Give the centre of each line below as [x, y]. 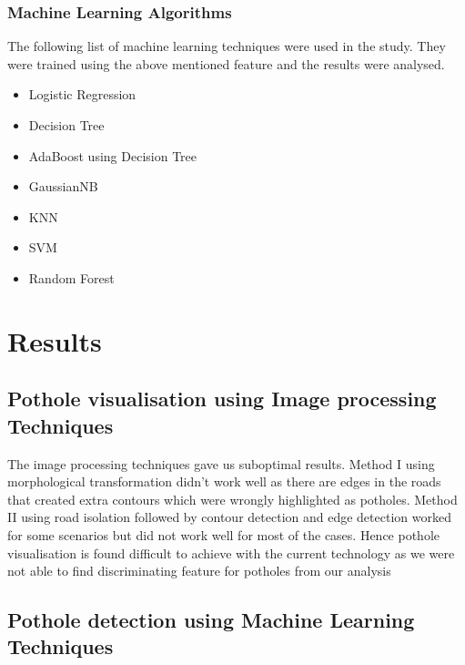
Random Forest [71, 277]
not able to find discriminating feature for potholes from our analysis [199, 571]
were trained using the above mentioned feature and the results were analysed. [226, 63]
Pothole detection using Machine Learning [211, 620]
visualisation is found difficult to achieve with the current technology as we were [231, 552]
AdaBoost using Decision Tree [112, 155]
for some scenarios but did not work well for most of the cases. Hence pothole [224, 534]
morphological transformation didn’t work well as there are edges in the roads [224, 481]
